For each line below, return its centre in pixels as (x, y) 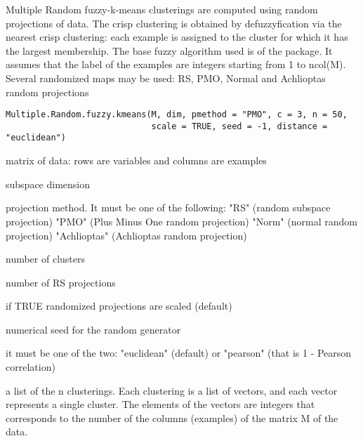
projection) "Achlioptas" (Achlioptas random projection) (126, 235)
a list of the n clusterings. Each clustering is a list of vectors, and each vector (172, 390)
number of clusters (46, 259)
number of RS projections (61, 282)
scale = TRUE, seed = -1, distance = (239, 126)
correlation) (31, 367)
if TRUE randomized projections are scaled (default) (119, 306)
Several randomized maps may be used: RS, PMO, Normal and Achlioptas (166, 78)
